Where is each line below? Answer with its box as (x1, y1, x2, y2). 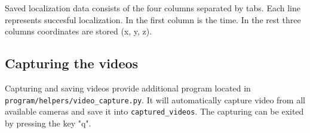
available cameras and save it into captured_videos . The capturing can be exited (5, 105, 304, 118)
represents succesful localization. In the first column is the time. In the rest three (5, 13, 301, 26)
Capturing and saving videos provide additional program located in (5, 81, 251, 94)
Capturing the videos (5, 54, 139, 72)
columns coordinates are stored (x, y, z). (5, 25, 152, 37)
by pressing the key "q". (5, 116, 91, 129)
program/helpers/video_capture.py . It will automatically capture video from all (5, 93, 305, 106)
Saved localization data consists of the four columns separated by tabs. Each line (5, 2, 301, 14)
